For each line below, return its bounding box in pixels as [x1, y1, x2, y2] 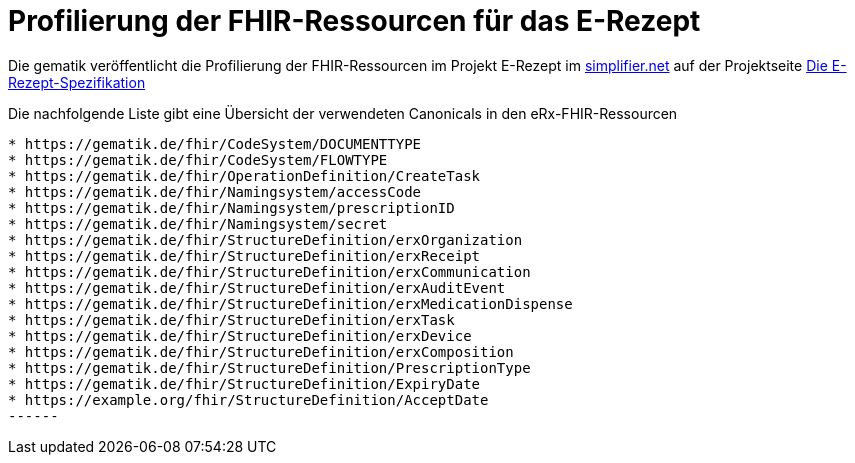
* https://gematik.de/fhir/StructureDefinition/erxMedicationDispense [8, 295, 573, 312]
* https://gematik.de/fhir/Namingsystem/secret [8, 215, 388, 232]
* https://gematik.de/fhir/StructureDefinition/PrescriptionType [8, 359, 531, 376]
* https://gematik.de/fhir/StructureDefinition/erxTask [8, 311, 455, 328]
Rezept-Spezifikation [8, 73, 146, 91]
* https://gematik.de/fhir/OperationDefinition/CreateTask [8, 167, 481, 184]
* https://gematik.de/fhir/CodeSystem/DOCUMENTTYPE [8, 135, 422, 152]
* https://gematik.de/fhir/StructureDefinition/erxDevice [8, 327, 472, 344]
